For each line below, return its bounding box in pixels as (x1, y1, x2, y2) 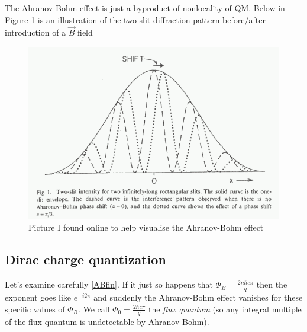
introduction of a (5, 26, 66, 39)
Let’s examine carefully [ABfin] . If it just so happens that (5, 278, 213, 290)
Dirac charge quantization (5, 250, 166, 269)
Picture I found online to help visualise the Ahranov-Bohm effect (28, 221, 264, 234)
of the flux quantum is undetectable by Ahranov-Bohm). (5, 315, 209, 328)
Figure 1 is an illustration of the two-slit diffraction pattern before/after (5, 13, 266, 25)
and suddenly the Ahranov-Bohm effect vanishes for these (93, 290, 303, 303)
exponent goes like (5, 290, 72, 303)
